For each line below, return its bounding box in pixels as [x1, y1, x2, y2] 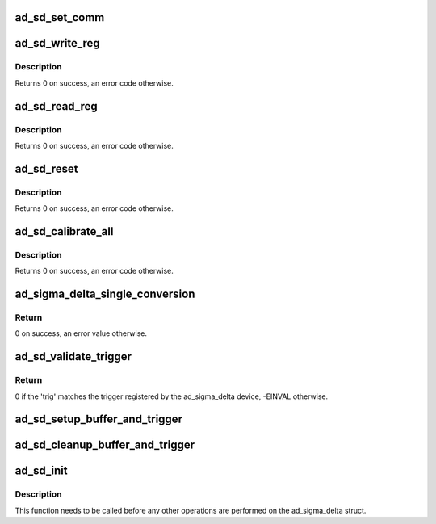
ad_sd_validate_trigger [15, 350, 132, 363]
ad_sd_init [15, 464, 68, 478]
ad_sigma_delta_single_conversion [15, 287, 195, 301]
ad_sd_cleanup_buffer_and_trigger [15, 438, 195, 452]
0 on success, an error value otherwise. [15, 329, 147, 338]
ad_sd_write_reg [15, 36, 100, 50]
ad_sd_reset [15, 161, 78, 175]
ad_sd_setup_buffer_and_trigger [15, 413, 183, 426]
